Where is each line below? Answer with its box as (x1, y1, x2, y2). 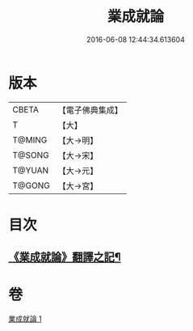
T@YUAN (12, 164, 49, 176)
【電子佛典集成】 (57, 104, 123, 116)
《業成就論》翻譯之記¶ (8, 250, 121, 264)
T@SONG (12, 149, 50, 160)
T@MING (12, 134, 48, 146)
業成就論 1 (8, 314, 42, 324)
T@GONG (12, 180, 50, 191)
